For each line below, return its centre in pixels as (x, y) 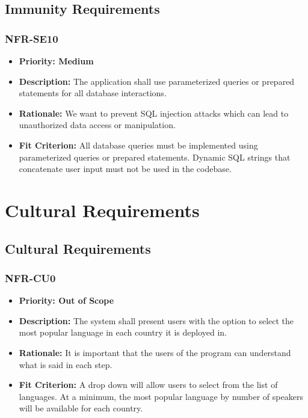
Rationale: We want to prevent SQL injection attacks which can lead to (154, 113)
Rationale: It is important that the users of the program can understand (155, 352)
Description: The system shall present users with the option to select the (156, 320)
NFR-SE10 (32, 38)
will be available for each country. (81, 408)
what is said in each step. (66, 364)
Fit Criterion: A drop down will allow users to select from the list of (148, 385)
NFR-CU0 (30, 278)
